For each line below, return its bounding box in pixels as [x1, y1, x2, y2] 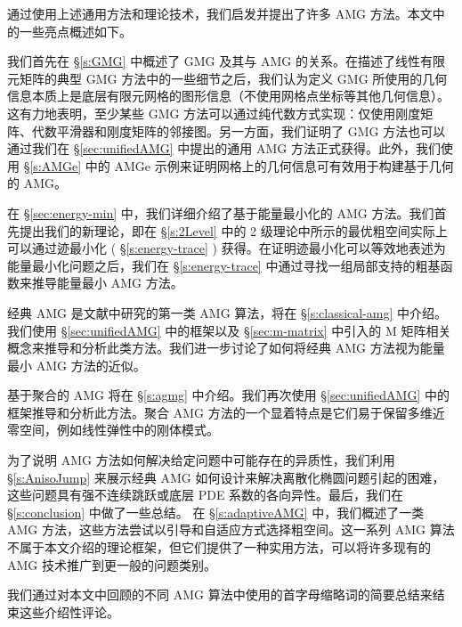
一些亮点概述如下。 [19, 21, 132, 40]
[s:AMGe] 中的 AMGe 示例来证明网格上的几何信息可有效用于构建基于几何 [29, 156, 454, 175]
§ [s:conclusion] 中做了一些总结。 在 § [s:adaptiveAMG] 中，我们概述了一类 [7, 502, 425, 521]
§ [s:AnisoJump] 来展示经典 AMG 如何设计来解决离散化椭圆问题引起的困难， [7, 468, 445, 486]
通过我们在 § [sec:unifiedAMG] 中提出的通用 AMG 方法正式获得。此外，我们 [7, 139, 441, 158]
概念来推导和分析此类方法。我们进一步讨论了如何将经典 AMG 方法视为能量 [7, 338, 445, 357]
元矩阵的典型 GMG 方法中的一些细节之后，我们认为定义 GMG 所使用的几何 [7, 69, 448, 87]
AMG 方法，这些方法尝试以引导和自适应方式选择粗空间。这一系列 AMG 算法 [7, 520, 455, 539]
